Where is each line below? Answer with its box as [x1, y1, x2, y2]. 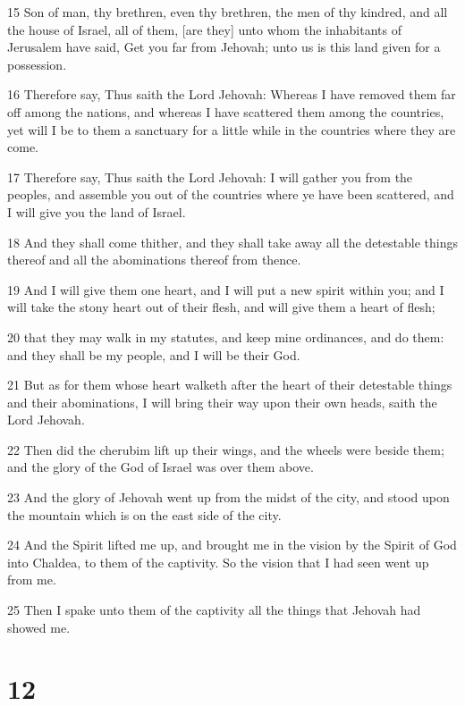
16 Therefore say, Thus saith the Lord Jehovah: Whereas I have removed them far [7, 85, 456, 104]
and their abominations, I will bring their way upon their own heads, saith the [7, 392, 437, 411]
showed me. [7, 618, 71, 636]
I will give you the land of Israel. [7, 202, 186, 221]
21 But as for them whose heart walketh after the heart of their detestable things [7, 375, 452, 394]
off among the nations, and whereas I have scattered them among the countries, [7, 102, 444, 121]
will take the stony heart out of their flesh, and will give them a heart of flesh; [7, 298, 435, 316]
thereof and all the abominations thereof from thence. [7, 250, 301, 269]
